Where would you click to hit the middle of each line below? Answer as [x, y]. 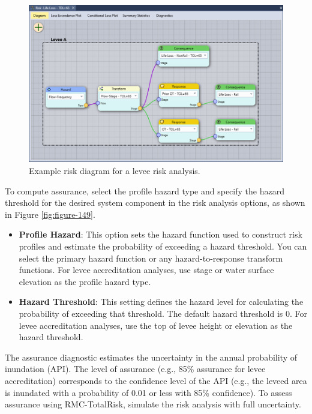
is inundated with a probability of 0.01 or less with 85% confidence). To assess [148, 392]
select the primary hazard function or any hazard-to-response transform [151, 258]
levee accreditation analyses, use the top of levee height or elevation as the [156, 325]
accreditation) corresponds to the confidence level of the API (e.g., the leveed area [156, 380]
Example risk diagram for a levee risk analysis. [115, 170]
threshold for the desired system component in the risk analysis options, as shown [155, 202]
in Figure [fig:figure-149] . [50, 214]
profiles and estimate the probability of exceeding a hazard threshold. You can [163, 246]
